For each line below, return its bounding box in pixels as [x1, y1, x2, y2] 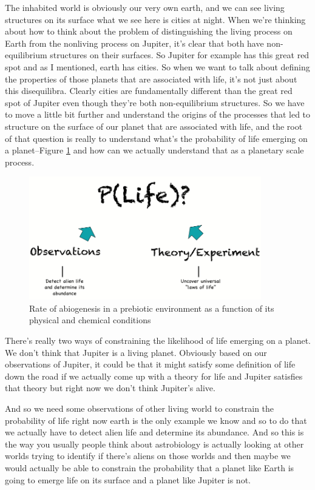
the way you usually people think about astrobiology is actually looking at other [5, 437, 304, 450]
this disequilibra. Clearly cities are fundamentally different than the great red [5, 84, 293, 97]
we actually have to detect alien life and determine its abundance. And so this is [5, 426, 304, 438]
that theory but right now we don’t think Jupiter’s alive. [5, 381, 215, 394]
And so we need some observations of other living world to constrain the [5, 401, 274, 414]
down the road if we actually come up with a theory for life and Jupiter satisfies [5, 369, 303, 382]
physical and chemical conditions [29, 314, 151, 326]
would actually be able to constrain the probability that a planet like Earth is [5, 461, 294, 474]
